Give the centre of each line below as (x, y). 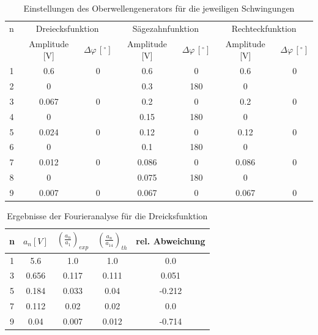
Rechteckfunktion (264, 28)
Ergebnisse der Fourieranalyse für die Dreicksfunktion (107, 215)
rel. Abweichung (171, 240)
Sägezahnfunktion (165, 28)
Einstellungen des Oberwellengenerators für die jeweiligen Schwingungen (159, 8)
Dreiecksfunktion (67, 28)
